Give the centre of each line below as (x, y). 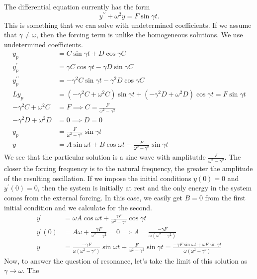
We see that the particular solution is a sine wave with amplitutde (105, 157)
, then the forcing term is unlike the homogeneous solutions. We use (139, 35)
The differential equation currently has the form (77, 6)
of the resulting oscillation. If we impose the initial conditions (98, 178)
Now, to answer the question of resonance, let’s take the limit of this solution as (126, 260)
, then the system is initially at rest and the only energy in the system (145, 188)
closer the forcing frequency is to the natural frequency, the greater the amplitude (128, 168)
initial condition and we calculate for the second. (78, 207)
